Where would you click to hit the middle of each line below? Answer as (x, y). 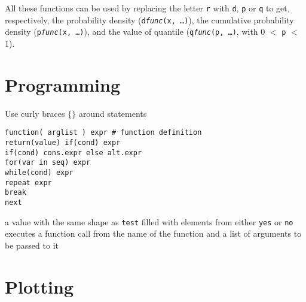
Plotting (39, 286)
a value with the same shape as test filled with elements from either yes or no (149, 221)
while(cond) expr (39, 172)
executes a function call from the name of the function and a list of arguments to (153, 233)
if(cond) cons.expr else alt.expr (74, 152)
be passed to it (32, 245)
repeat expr (28, 182)
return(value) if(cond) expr (63, 142)
